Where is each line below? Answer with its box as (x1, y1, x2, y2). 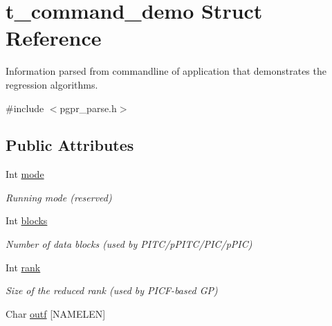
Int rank (6, 260, 41, 274)
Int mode (6, 167, 44, 181)
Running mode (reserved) (6, 190, 112, 204)
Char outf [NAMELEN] (6, 306, 106, 320)
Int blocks (6, 213, 48, 228)
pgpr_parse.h (59, 100, 117, 115)
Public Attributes (6, 134, 134, 156)
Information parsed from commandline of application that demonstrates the (6, 64, 326, 78)
